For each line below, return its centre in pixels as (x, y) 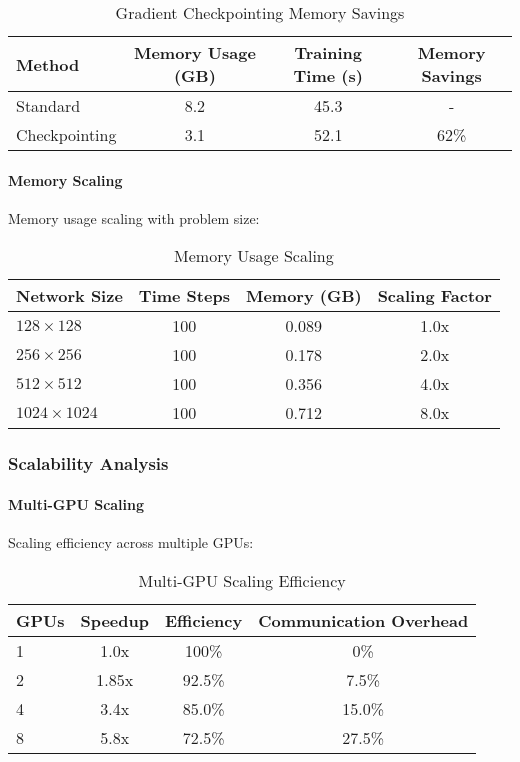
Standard (48, 105)
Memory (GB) (303, 296)
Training (328, 52)
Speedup (114, 620)
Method (48, 64)
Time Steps (184, 296)
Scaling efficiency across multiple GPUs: (131, 542)
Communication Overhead (363, 620)
